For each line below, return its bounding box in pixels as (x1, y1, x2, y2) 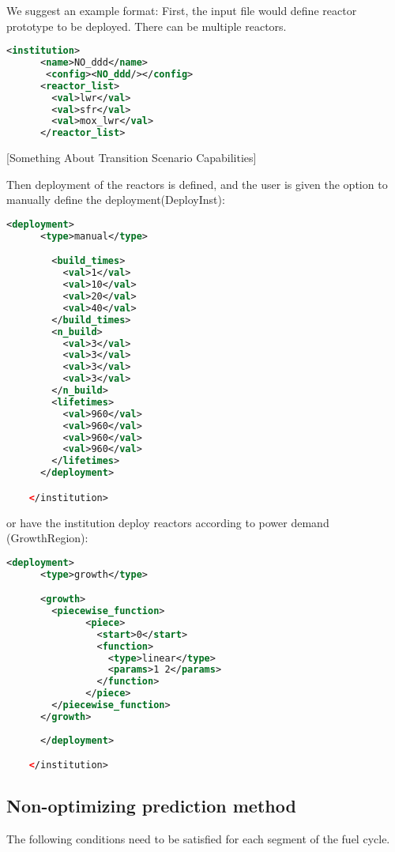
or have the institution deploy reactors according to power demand (6, 514, 329, 530)
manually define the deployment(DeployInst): (6, 191, 225, 208)
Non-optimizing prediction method (6, 794, 296, 818)
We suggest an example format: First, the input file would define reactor (6, 2, 357, 18)
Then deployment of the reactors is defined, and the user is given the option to (6, 175, 388, 192)
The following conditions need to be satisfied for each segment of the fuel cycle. (6, 831, 390, 847)
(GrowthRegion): (6, 530, 88, 546)
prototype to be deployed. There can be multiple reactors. (6, 17, 287, 34)
